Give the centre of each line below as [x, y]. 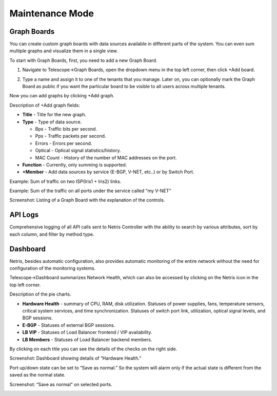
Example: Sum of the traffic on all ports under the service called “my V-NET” [90, 191]
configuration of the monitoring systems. [53, 268]
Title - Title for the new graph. [54, 115]
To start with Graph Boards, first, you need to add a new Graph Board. [83, 60]
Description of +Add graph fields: [45, 105]
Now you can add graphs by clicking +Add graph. [62, 96]
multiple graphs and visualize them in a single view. [64, 51]
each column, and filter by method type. [52, 234]
